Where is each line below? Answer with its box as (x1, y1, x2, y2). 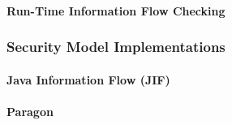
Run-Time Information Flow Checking (6, 2, 226, 19)
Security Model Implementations (6, 37, 226, 57)
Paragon (6, 102, 54, 119)
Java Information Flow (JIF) (6, 71, 170, 88)
